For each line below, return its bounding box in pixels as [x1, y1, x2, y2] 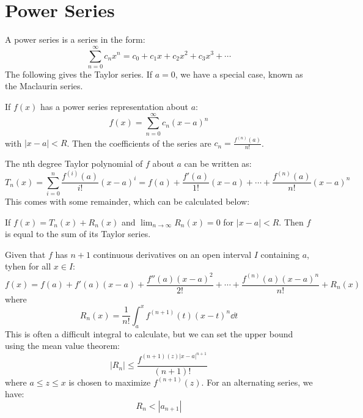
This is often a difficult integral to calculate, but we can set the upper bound [5, 327, 293, 340]
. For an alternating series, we [201, 375, 313, 388]
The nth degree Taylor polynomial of [5, 157, 143, 170]
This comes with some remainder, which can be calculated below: [5, 195, 250, 208]
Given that [5, 248, 46, 260]
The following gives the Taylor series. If [5, 67, 153, 80]
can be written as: [184, 157, 252, 170]
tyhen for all [5, 260, 51, 273]
